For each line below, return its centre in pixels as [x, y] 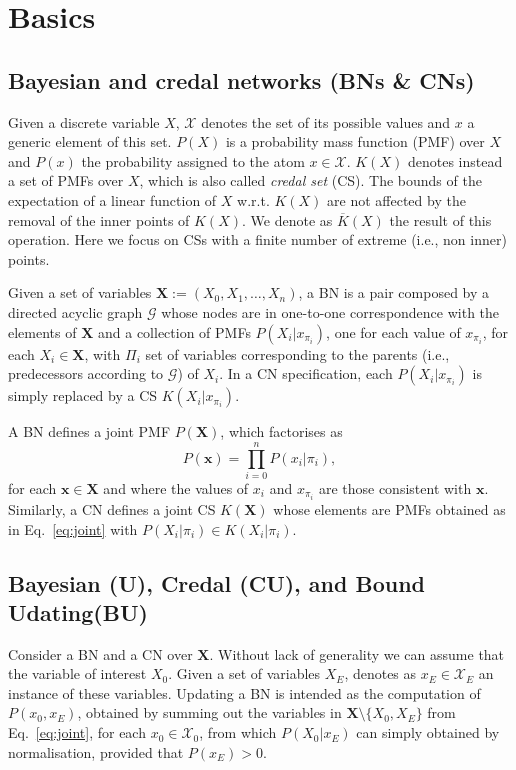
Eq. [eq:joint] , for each [77, 732]
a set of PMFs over [66, 180]
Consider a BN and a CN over [100, 653]
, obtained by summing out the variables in [209, 712]
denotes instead [455, 160]
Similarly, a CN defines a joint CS [112, 508]
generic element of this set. [90, 141]
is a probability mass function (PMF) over [355, 141]
